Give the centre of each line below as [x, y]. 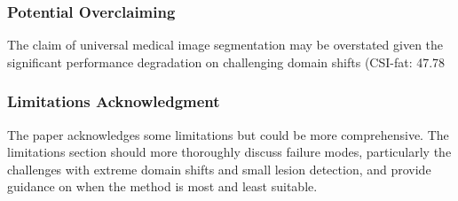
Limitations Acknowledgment [114, 101]
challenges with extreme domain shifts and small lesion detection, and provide [219, 169]
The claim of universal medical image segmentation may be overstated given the [225, 45]
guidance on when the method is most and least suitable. [162, 186]
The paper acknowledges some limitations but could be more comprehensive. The [228, 134]
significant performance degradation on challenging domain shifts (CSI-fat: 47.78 [226, 62]
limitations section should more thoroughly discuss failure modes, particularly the [229, 152]
